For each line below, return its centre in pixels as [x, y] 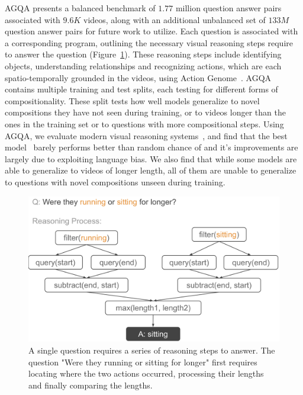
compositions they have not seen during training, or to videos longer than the [145, 112]
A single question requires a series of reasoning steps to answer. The [152, 350]
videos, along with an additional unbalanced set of [175, 19]
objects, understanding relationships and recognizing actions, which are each [143, 65]
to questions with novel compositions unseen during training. [115, 182]
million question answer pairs [228, 8]
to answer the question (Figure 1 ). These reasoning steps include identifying [143, 54]
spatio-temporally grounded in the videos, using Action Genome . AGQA [138, 77]
